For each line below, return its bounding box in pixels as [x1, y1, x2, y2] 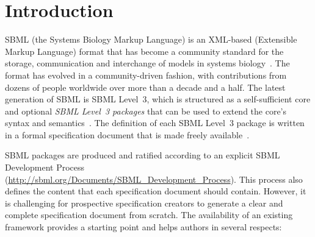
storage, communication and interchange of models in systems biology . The [5, 57, 290, 69]
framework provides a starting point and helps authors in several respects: [5, 221, 282, 233]
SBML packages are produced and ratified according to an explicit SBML [5, 149, 280, 161]
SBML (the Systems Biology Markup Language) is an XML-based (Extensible [5, 33, 297, 46]
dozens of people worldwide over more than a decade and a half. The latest [5, 80, 286, 93]
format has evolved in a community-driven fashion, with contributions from [5, 68, 287, 81]
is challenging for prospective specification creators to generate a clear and [5, 196, 283, 209]
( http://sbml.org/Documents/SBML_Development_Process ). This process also [5, 172, 303, 185]
